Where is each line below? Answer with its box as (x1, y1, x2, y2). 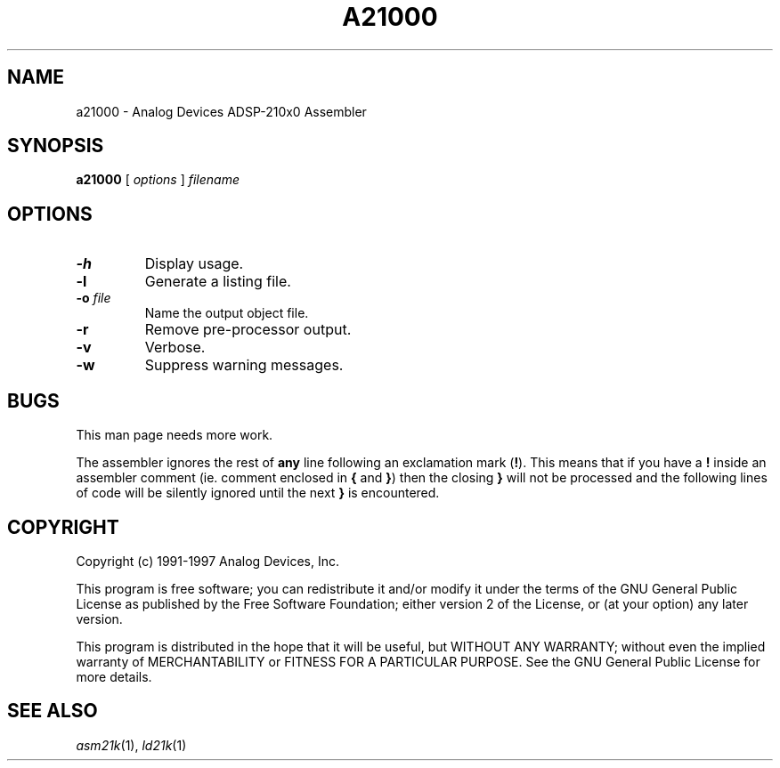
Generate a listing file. (144, 272, 291, 291)
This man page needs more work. (76, 427, 273, 443)
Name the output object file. (144, 305, 309, 321)
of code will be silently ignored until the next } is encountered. (76, 485, 440, 501)
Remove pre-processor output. (144, 320, 352, 339)
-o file (76, 290, 111, 306)
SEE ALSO (7, 699, 98, 723)
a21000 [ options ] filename (76, 172, 240, 188)
